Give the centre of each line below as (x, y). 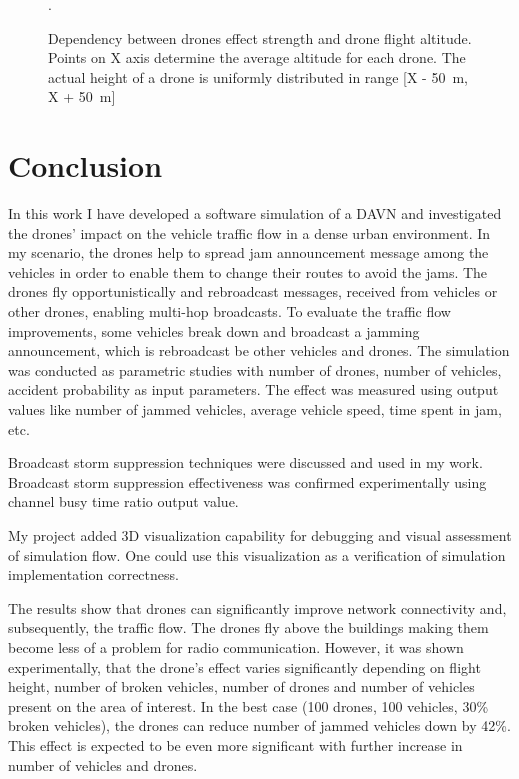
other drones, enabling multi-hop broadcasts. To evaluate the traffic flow (229, 311)
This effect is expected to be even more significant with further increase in (235, 744)
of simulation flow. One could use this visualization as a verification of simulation (257, 554)
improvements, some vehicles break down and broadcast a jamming (214, 330)
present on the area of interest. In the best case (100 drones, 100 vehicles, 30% (248, 705)
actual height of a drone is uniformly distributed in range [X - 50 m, (258, 76)
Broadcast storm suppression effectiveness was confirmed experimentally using (247, 481)
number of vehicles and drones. (103, 764)
